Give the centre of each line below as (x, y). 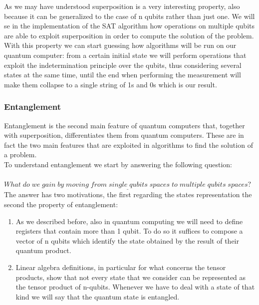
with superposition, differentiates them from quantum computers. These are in (124, 135)
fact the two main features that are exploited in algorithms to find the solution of (129, 145)
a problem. (20, 154)
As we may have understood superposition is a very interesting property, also (122, 6)
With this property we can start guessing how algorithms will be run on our (120, 45)
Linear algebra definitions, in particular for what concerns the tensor (121, 267)
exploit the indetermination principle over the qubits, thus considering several (123, 65)
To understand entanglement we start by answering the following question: (118, 164)
